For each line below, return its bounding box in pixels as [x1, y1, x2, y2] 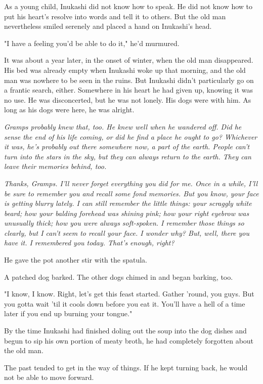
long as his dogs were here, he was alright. [4, 104, 135, 115]
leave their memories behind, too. [4, 161, 107, 172]
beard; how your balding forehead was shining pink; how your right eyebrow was [4, 207, 249, 218]
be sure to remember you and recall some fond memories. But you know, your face [4, 188, 259, 198]
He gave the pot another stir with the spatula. [4, 254, 147, 265]
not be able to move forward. [4, 372, 94, 382]
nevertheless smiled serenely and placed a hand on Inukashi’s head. [4, 21, 212, 31]
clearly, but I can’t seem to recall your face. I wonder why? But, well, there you [4, 227, 250, 238]
